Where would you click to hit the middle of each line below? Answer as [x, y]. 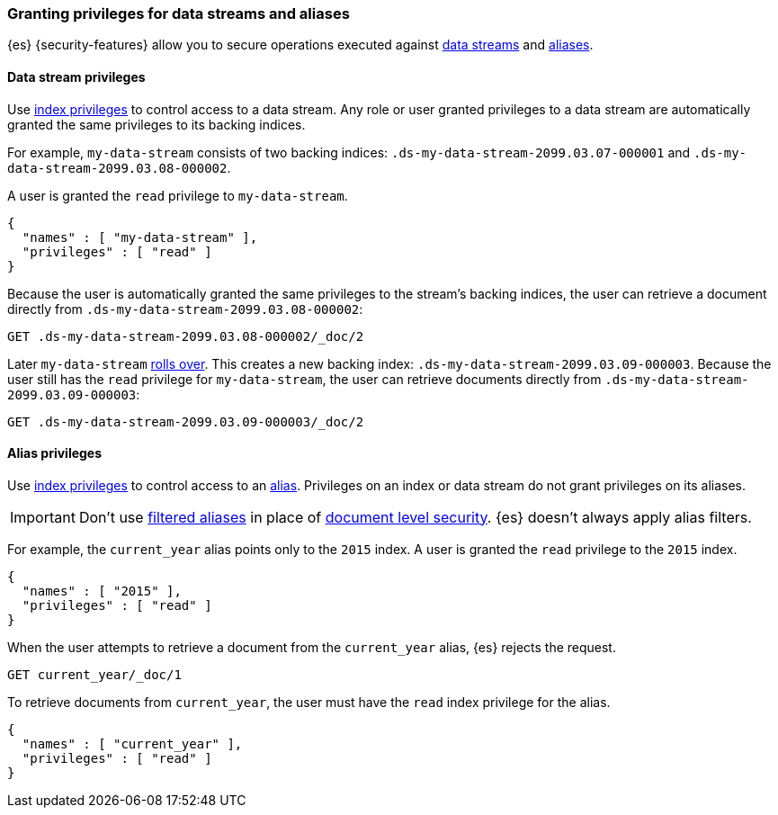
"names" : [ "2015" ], [102, 591]
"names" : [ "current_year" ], [132, 743]
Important [43, 517]
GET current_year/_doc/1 [94, 674]
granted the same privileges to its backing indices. [156, 124]
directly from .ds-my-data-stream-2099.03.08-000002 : [185, 309]
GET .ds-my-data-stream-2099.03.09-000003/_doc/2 [186, 421]
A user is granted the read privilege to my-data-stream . [178, 195]
